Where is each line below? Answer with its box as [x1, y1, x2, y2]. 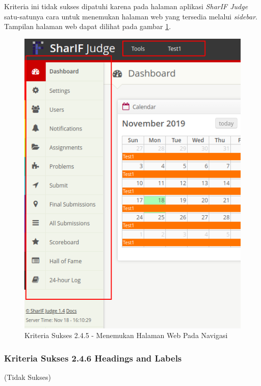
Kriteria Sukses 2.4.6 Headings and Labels [4, 351, 182, 364]
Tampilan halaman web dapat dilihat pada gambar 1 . [4, 21, 171, 32]
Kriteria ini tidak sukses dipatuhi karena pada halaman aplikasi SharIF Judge [4, 1, 248, 11]
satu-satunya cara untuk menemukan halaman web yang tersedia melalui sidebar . [4, 11, 257, 21]
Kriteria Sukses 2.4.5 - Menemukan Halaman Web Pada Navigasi [24, 330, 228, 341]
